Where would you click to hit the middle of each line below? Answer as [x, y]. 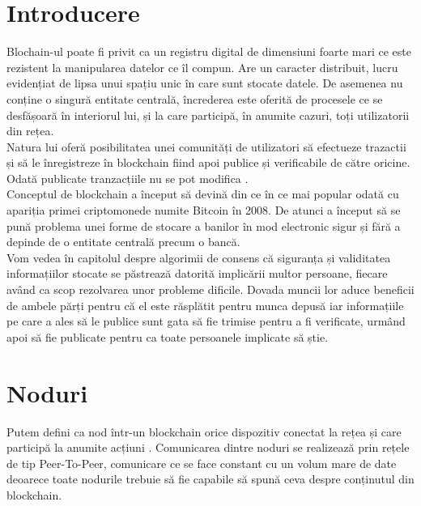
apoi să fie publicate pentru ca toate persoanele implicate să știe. [168, 336]
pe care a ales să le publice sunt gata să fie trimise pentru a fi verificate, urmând [206, 321]
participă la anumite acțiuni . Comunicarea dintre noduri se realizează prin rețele [208, 447]
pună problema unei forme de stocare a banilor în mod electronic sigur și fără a [204, 225]
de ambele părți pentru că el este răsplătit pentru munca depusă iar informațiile [205, 305]
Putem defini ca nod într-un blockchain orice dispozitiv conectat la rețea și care [204, 431]
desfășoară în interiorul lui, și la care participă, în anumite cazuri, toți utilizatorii [208, 115]
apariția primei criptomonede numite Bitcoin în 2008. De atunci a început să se [204, 210]
